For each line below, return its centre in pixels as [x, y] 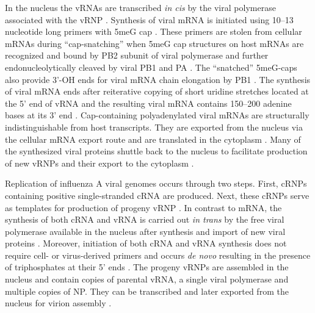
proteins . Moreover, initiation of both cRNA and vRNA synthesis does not [146, 243]
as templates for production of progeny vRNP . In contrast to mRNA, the [143, 207]
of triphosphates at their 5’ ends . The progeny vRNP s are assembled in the [147, 267]
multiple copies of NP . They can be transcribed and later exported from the [147, 291]
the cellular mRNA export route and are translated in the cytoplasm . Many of [153, 139]
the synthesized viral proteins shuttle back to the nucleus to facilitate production [156, 151]
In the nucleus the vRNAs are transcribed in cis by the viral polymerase [140, 7]
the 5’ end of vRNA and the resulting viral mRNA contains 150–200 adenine [148, 103]
